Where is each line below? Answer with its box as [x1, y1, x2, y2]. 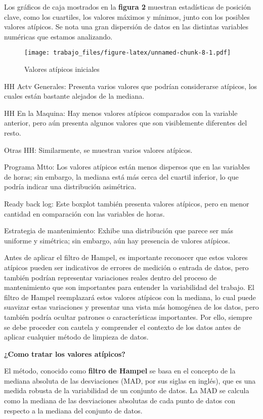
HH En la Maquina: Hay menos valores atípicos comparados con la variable [4, 107, 238, 118]
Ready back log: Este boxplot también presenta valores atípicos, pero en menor [4, 198, 249, 208]
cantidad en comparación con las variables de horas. [4, 208, 165, 219]
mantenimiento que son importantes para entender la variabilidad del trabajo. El [4, 282, 254, 292]
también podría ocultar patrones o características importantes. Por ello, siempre [4, 311, 252, 322]
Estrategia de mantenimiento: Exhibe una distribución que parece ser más [4, 225, 234, 236]
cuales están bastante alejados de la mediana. [4, 91, 145, 101]
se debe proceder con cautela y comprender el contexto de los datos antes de [4, 321, 241, 332]
